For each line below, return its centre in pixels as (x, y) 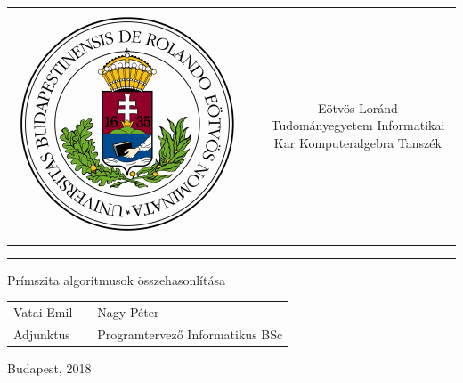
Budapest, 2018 (49, 367)
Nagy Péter (128, 311)
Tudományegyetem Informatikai (358, 125)
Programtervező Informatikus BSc (190, 334)
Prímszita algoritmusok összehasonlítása (116, 279)
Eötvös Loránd (357, 107)
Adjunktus (42, 334)
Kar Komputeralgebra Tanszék (357, 142)
